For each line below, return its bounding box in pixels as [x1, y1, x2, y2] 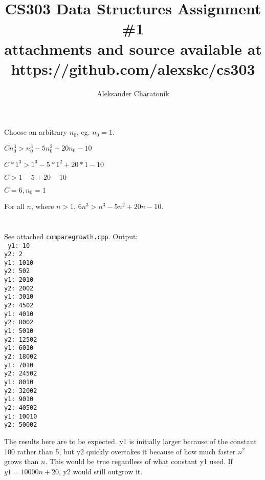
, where [31, 201, 54, 212]
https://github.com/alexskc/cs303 [11, 58, 255, 79]
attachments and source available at [4, 38, 262, 59]
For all [4, 201, 25, 212]
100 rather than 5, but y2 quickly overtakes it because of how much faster [4, 446, 236, 456]
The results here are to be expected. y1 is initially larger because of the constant [4, 435, 257, 446]
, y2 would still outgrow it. [59, 466, 143, 476]
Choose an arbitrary [4, 127, 68, 137]
